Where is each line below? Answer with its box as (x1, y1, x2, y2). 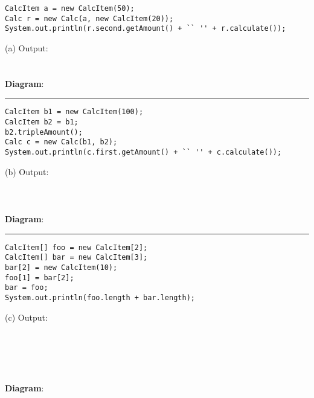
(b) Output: (5, 165, 49, 178)
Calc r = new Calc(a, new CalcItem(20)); (5, 14, 174, 23)
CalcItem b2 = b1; (5, 118, 78, 126)
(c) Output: (5, 310, 48, 323)
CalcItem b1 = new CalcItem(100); (5, 108, 144, 117)
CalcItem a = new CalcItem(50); (5, 4, 135, 13)
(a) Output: (5, 41, 48, 54)
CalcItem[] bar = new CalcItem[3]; (5, 253, 148, 262)
